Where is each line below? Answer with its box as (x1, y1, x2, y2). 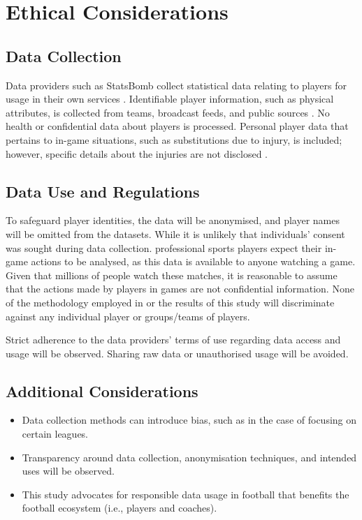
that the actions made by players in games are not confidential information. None (6, 281, 354, 296)
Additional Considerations (6, 380, 198, 401)
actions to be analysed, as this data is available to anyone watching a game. (31, 254, 356, 269)
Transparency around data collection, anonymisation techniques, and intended (22, 450, 357, 464)
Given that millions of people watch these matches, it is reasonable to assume (6, 267, 338, 282)
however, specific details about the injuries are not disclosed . (6, 146, 268, 161)
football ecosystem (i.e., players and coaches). (22, 500, 217, 515)
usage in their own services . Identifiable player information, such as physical (6, 91, 334, 106)
